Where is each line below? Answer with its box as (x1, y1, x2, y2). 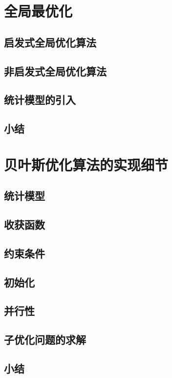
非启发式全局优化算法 (4, 63, 107, 78)
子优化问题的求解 (4, 332, 86, 347)
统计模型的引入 (4, 92, 76, 107)
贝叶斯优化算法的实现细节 (4, 154, 169, 174)
